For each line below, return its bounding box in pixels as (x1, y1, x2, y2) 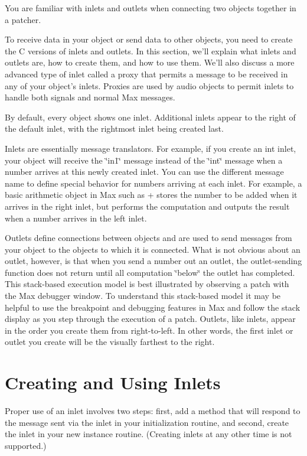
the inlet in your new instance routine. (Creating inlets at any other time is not (5, 428, 292, 440)
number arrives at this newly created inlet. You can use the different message (5, 165, 284, 178)
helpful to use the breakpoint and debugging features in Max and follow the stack (5, 301, 301, 313)
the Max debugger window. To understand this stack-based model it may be (5, 289, 281, 302)
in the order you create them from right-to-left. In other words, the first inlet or (5, 324, 293, 336)
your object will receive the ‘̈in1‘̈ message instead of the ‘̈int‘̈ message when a (5, 154, 283, 166)
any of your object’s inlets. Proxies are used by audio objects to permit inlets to (5, 79, 294, 92)
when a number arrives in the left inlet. (5, 211, 147, 224)
